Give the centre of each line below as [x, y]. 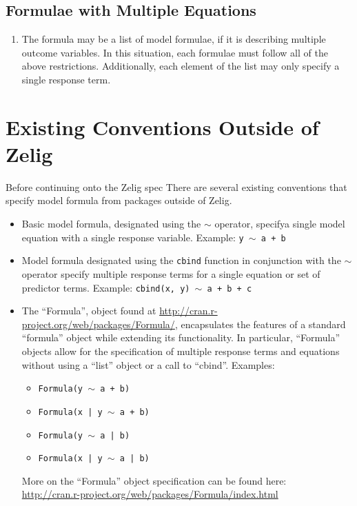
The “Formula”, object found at [89, 311]
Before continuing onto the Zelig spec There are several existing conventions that [176, 186]
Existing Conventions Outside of [162, 126]
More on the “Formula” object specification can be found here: [154, 480]
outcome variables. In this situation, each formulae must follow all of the [175, 52]
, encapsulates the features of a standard [260, 324]
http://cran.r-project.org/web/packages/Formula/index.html [150, 494]
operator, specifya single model [280, 224]
